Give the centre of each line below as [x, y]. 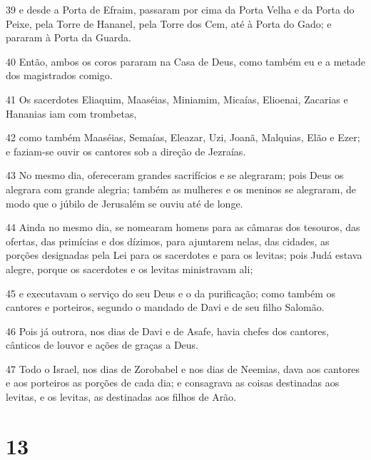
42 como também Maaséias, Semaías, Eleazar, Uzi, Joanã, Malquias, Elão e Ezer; [183, 137]
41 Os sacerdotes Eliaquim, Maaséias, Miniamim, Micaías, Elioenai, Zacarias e [177, 99]
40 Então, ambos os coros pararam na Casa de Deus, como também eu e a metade [186, 61]
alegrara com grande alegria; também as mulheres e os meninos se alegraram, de [181, 189]
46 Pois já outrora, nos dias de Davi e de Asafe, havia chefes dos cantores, [167, 331]
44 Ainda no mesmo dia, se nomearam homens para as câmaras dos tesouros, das [183, 227]
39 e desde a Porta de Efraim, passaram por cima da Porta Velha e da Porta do [180, 9]
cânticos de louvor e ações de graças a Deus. [102, 345]
